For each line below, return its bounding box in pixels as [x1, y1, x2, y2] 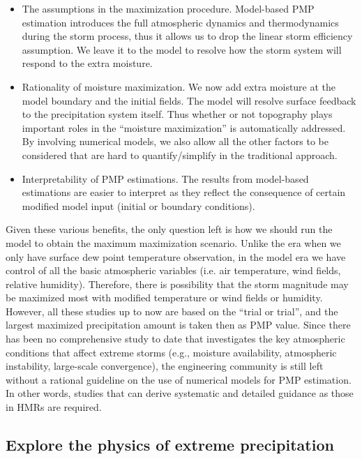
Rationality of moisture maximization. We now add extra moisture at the [22, 79, 336, 93]
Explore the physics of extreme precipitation [6, 434, 334, 456]
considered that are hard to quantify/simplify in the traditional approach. [22, 147, 338, 162]
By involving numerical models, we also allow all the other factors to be [22, 134, 329, 149]
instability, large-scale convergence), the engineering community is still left [6, 359, 324, 373]
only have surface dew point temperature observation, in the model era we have [6, 249, 346, 264]
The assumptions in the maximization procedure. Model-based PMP [22, 1, 315, 15]
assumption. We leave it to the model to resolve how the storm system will [22, 42, 342, 57]
